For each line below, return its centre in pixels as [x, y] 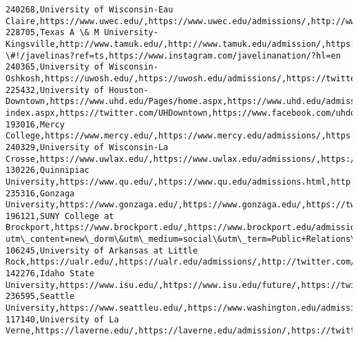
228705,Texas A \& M [53, 33]
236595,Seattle [40, 297]
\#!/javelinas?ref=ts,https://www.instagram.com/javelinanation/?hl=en [173, 55]
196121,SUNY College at [60, 216]
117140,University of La [62, 319]
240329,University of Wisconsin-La [87, 147]
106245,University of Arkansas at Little [102, 250]
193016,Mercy [35, 124]
